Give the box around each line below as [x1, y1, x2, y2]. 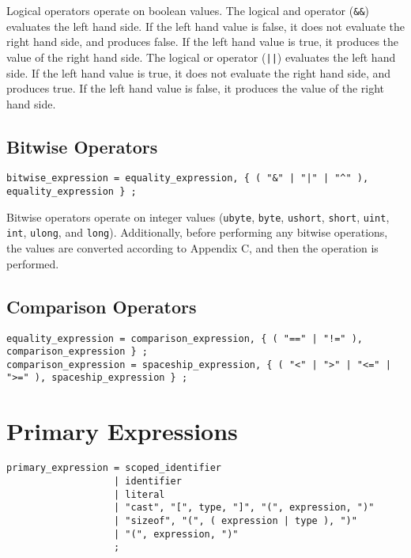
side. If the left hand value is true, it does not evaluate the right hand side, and [6, 64, 391, 81]
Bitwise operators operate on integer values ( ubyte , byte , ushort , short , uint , [6, 208, 390, 225]
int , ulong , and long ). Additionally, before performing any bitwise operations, [6, 224, 388, 241]
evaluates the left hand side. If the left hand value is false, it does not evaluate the [6, 17, 405, 34]
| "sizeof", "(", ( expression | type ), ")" [114, 514, 357, 526]
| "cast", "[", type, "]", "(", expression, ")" [114, 502, 375, 514]
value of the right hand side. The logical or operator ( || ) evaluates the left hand [6, 48, 396, 65]
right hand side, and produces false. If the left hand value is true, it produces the [6, 33, 399, 50]
